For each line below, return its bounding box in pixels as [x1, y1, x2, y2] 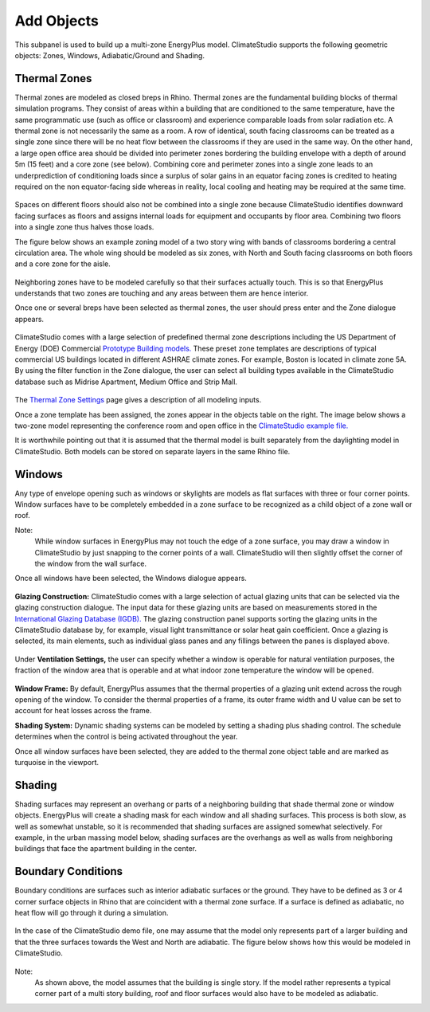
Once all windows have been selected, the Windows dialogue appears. [14, 574, 247, 583]
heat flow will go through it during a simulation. [14, 908, 169, 918]
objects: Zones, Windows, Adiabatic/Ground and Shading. [14, 50, 205, 60]
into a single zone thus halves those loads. [14, 222, 154, 232]
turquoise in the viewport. [14, 757, 100, 767]
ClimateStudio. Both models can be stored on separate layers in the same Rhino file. [14, 446, 291, 456]
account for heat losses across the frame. [14, 706, 152, 716]
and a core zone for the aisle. [14, 259, 111, 269]
